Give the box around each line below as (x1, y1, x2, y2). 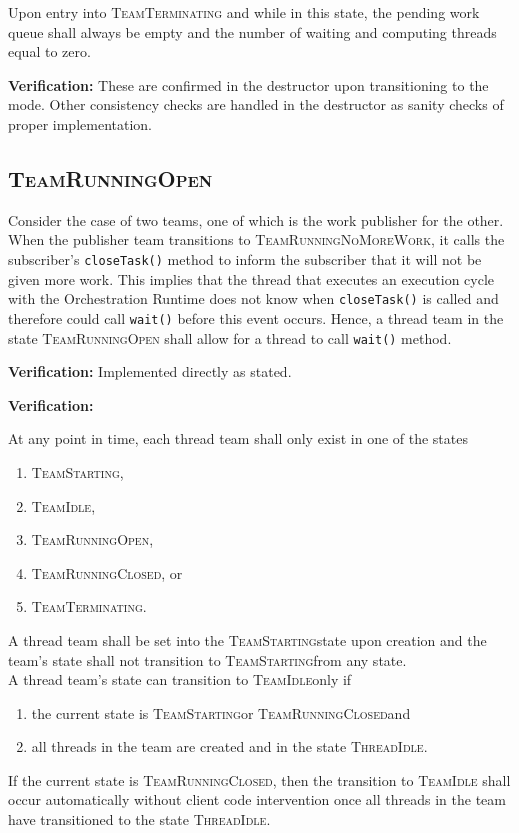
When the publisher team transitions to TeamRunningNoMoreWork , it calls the (8, 229, 505, 250)
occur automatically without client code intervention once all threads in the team (8, 789, 506, 810)
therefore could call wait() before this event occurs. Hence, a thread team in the (8, 307, 504, 328)
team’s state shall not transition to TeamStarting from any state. (8, 649, 407, 670)
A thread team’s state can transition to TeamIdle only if (8, 669, 352, 690)
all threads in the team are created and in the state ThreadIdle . (31, 736, 428, 757)
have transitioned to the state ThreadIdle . (8, 809, 271, 830)
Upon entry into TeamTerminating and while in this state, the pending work (8, 2, 480, 22)
